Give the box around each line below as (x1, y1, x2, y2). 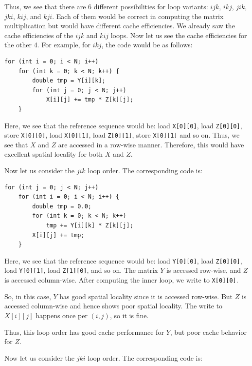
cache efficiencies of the (4, 30, 73, 40)
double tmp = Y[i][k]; (32, 77, 106, 84)
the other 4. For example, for (4, 40, 90, 50)
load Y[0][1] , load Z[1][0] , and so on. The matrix (4, 265, 158, 275)
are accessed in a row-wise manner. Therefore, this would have (58, 139, 244, 149)
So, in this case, (4, 291, 51, 301)
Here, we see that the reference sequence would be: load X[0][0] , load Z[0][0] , (4, 120, 242, 130)
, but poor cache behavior (170, 326, 247, 337)
